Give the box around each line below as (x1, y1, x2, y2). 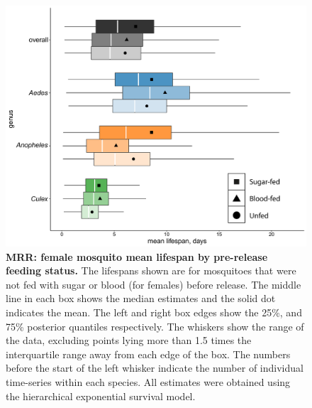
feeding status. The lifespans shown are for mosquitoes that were (6, 263, 296, 278)
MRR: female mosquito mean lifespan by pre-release (6, 249, 268, 264)
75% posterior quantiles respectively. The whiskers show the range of (6, 318, 304, 333)
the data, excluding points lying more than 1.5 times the (6, 333, 252, 348)
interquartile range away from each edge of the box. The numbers (6, 346, 291, 361)
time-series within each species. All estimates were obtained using (6, 375, 291, 390)
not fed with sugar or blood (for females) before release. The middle (6, 277, 301, 291)
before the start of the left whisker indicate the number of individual (6, 360, 303, 375)
